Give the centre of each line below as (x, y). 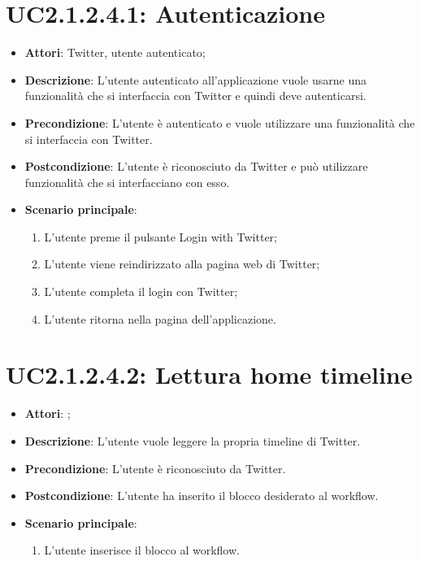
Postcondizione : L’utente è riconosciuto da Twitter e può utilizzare (196, 166)
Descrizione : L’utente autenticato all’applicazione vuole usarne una (195, 79)
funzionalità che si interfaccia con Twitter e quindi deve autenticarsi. (195, 96)
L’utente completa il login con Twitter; (141, 291)
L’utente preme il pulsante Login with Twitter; (161, 236)
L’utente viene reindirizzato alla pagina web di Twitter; (182, 264)
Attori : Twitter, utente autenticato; (115, 52)
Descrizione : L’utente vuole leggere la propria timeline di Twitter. (193, 440)
